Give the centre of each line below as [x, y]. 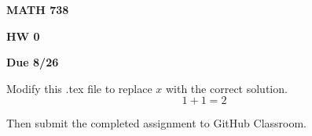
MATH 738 [38, 9]
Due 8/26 [33, 62]
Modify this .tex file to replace [79, 88]
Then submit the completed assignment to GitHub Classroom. [157, 123]
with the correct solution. [226, 88]
